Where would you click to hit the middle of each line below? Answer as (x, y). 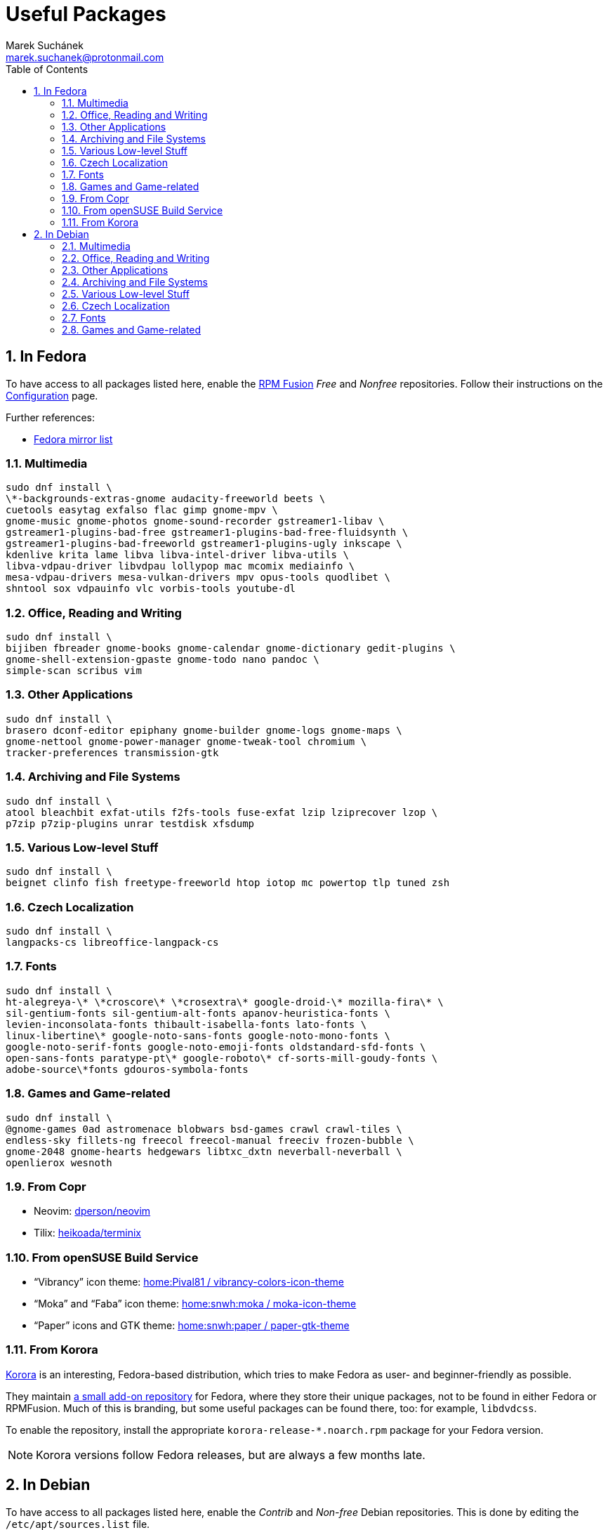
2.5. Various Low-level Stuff (126, 294)
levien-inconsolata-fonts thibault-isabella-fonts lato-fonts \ (186, 1024)
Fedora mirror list (73, 439)
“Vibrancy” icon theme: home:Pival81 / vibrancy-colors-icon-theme (189, 1282)
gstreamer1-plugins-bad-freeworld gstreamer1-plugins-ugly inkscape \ (204, 544)
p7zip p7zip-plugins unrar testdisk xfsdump (130, 823)
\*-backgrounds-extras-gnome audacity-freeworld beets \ (166, 499)
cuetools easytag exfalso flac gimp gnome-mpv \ (142, 510)
